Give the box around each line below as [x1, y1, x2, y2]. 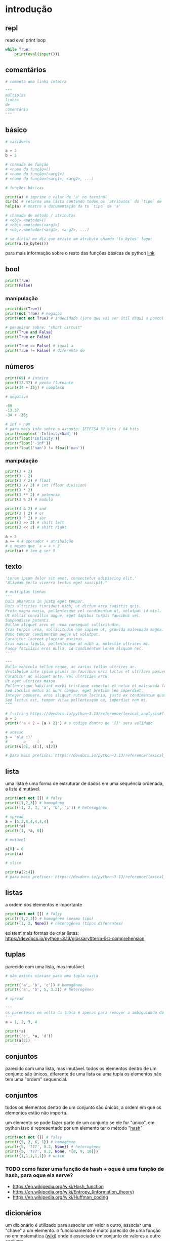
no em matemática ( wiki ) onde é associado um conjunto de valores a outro [5, 1233, 161, 1239]
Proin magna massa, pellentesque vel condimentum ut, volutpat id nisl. [5, 608, 162, 613]
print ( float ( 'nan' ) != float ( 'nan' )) [5, 445, 85, 450]
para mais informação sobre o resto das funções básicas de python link [5, 250, 155, 256]
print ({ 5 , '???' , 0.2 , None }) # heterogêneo [5, 1144, 101, 1149]
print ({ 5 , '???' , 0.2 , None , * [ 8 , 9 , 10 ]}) [5, 1149, 99, 1154]
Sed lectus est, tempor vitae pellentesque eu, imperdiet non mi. [5, 697, 148, 702]
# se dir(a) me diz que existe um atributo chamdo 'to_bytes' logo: [5, 236, 153, 241]
